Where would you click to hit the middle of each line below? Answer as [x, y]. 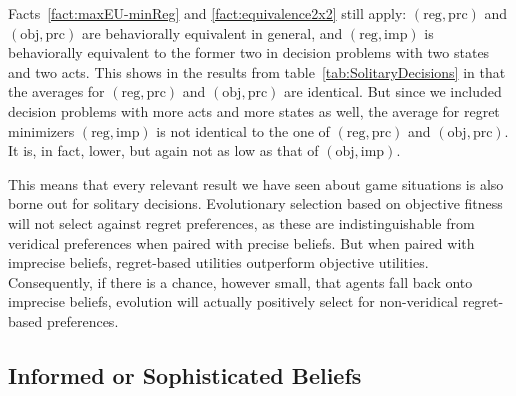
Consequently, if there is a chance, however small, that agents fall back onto [240, 281]
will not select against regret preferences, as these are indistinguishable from [241, 222]
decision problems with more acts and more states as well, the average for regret [254, 110]
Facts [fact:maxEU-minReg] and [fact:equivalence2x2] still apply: [207, 13]
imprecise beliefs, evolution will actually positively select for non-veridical [233, 301]
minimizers [41, 130]
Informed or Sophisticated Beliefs [185, 374]
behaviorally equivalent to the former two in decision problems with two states [249, 52]
